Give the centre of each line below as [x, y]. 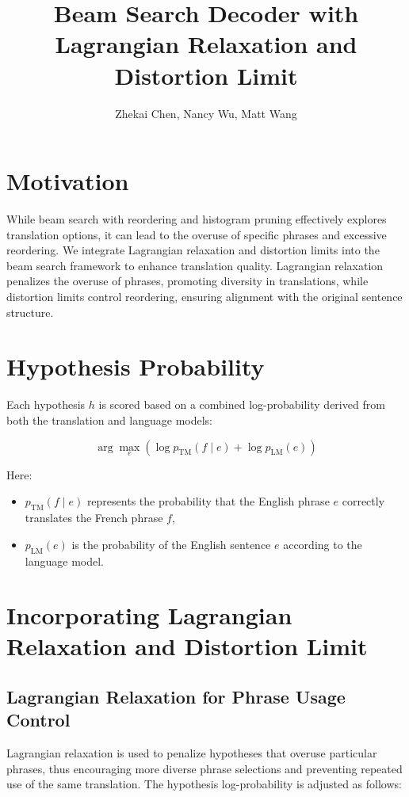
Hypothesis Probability [136, 366]
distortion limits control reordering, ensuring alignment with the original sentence [204, 296]
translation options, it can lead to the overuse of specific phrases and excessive [197, 234]
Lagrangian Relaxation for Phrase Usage [176, 697]
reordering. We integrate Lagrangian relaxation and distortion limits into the [193, 250]
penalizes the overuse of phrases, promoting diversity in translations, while [187, 281]
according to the [323, 544]
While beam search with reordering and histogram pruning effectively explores [197, 219]
